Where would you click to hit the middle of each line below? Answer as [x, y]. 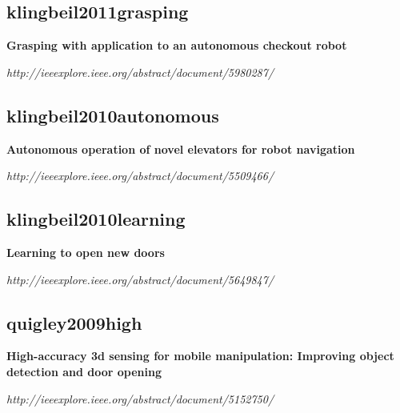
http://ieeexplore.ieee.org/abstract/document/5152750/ [140, 398]
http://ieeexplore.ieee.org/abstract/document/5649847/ [140, 279]
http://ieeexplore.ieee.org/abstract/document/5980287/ [140, 72]
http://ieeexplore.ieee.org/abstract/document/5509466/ [140, 176]
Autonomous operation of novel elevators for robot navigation [181, 148]
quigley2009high [74, 322]
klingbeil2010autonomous [113, 115]
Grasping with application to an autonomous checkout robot [177, 45]
